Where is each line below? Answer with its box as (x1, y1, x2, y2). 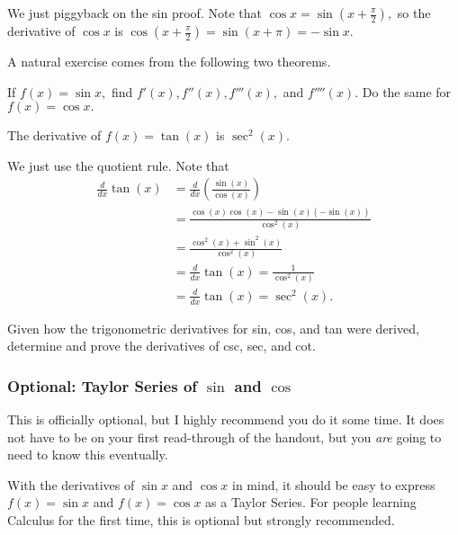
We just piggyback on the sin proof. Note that (7, 4, 262, 22)
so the (397, 4, 431, 22)
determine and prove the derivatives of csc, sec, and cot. (7, 336, 316, 355)
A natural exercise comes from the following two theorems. (7, 52, 331, 70)
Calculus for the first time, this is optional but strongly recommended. (7, 510, 395, 529)
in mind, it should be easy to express (231, 475, 436, 494)
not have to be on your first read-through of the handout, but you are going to (7, 427, 442, 446)
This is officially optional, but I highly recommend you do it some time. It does (7, 409, 445, 428)
